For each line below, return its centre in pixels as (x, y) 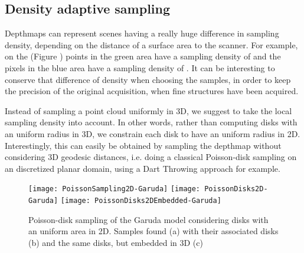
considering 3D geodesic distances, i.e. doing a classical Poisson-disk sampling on (151, 157)
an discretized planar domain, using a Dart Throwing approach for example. (143, 168)
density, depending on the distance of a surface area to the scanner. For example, (151, 44)
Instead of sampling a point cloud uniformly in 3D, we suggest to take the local (148, 110)
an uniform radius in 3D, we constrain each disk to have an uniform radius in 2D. (153, 133)
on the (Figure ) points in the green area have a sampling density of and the (143, 56)
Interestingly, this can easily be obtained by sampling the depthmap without (143, 145)
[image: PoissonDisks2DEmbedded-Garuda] (141, 200)
